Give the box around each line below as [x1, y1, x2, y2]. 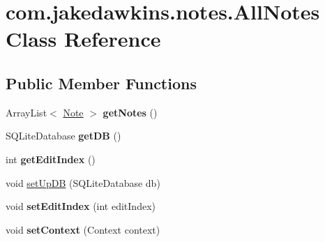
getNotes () [103, 105, 158, 119]
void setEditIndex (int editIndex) [6, 199, 156, 213]
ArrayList [6, 105, 47, 119]
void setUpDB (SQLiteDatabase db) [6, 175, 160, 190]
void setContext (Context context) [6, 222, 160, 236]
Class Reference [6, 24, 161, 53]
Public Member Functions [6, 72, 197, 93]
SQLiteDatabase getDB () [6, 128, 121, 143]
